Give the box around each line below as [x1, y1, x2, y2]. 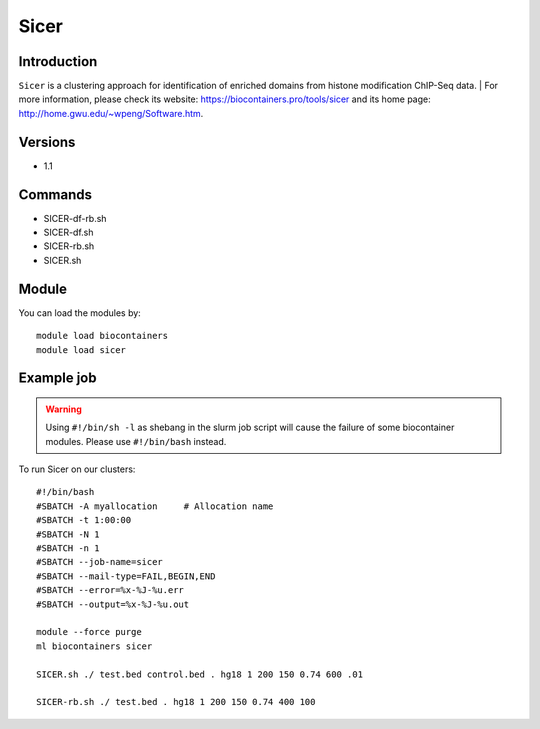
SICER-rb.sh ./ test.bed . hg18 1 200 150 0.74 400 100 [36, 696, 316, 708]
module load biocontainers [36, 330, 169, 342]
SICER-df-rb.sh [43, 212, 107, 224]
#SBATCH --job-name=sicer [36, 556, 164, 568]
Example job [18, 370, 97, 387]
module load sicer [36, 344, 127, 355]
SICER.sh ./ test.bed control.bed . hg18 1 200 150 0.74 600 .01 [36, 668, 364, 680]
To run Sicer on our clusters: [18, 463, 136, 475]
